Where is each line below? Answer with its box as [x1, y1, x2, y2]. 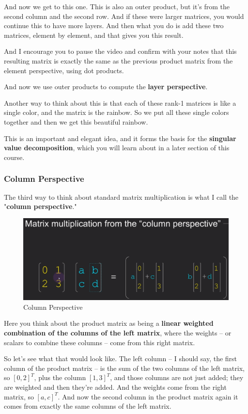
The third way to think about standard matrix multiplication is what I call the [4, 191, 239, 202]
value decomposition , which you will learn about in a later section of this [4, 143, 230, 153]
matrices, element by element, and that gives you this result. [4, 30, 184, 40]
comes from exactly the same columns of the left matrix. [4, 401, 171, 411]
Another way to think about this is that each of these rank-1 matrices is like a [4, 97, 236, 108]
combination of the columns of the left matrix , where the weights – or [4, 328, 232, 338]
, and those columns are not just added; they [110, 372, 244, 382]
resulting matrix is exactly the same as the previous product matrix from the [4, 55, 233, 65]
